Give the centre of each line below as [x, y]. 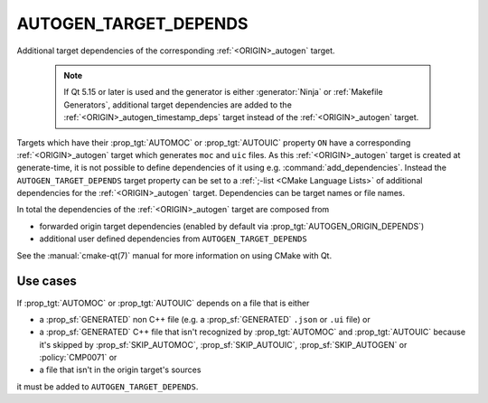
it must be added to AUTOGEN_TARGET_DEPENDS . [108, 386]
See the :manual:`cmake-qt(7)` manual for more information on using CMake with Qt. [174, 255]
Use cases [47, 281]
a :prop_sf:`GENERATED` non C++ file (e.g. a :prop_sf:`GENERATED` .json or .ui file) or [205, 319]
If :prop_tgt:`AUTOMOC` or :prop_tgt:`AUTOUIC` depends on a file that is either [163, 303]
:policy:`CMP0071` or [78, 358]
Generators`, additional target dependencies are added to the [178, 105]
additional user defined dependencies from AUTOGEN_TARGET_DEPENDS [173, 239]
